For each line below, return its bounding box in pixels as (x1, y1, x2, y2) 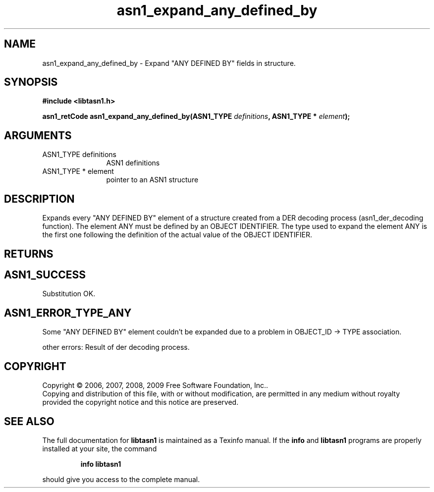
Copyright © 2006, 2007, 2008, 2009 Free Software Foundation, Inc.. (42, 381, 269, 390)
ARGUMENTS (4, 129, 72, 142)
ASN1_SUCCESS (4, 268, 86, 281)
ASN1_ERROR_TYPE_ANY (4, 306, 132, 319)
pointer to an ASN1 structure (106, 175, 199, 184)
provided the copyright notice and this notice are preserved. (42, 398, 239, 407)
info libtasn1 (80, 459, 121, 468)
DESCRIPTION (4, 192, 75, 205)
